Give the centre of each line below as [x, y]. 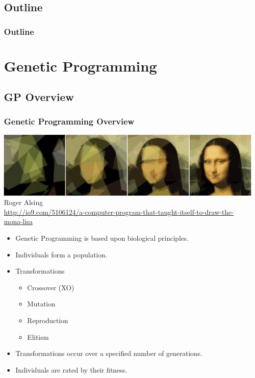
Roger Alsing [24, 202]
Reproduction [48, 320]
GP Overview [39, 97]
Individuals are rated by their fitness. [71, 369]
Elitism [38, 337]
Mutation [41, 304]
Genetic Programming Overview [69, 121]
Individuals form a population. [61, 254]
